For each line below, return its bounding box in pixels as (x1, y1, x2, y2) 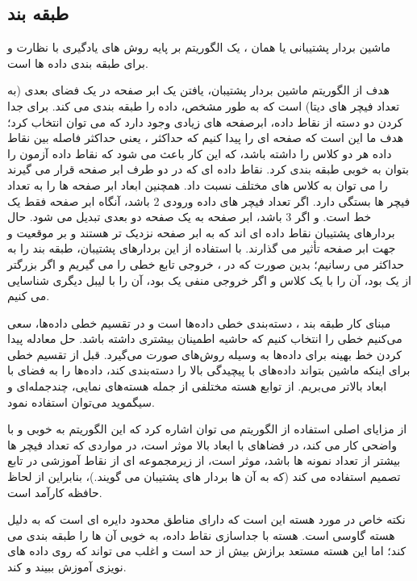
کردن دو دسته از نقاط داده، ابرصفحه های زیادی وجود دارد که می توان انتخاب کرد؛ (7, 113, 403, 130)
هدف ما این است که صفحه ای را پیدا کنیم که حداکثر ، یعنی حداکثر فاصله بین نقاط (7, 129, 404, 146)
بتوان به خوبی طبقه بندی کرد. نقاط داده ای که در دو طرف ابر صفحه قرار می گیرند (7, 161, 409, 178)
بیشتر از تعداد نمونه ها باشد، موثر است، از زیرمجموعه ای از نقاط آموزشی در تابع (7, 452, 401, 469)
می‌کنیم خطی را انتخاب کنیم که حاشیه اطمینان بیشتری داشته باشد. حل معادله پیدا (7, 330, 402, 347)
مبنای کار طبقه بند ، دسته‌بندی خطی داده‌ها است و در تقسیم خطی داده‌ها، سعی (7, 314, 391, 331)
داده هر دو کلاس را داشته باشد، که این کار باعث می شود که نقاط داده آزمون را (7, 144, 392, 161)
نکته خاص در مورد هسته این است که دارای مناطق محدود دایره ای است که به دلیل (7, 511, 406, 528)
